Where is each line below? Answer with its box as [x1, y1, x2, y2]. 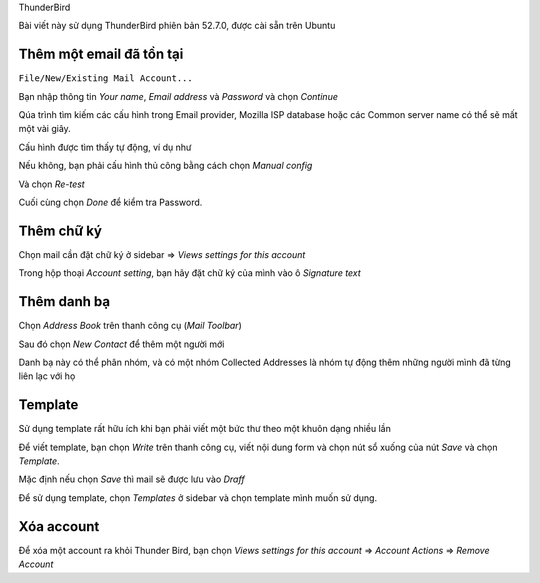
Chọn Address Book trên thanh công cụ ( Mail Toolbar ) [18, 320, 242, 332]
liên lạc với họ [18, 370, 76, 382]
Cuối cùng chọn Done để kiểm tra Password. [18, 196, 203, 209]
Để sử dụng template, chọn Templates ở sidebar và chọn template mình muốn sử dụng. [18, 491, 378, 504]
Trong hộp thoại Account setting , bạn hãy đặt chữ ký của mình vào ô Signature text [18, 267, 362, 279]
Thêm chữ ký [18, 222, 102, 239]
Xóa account [18, 518, 100, 535]
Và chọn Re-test [18, 178, 85, 190]
